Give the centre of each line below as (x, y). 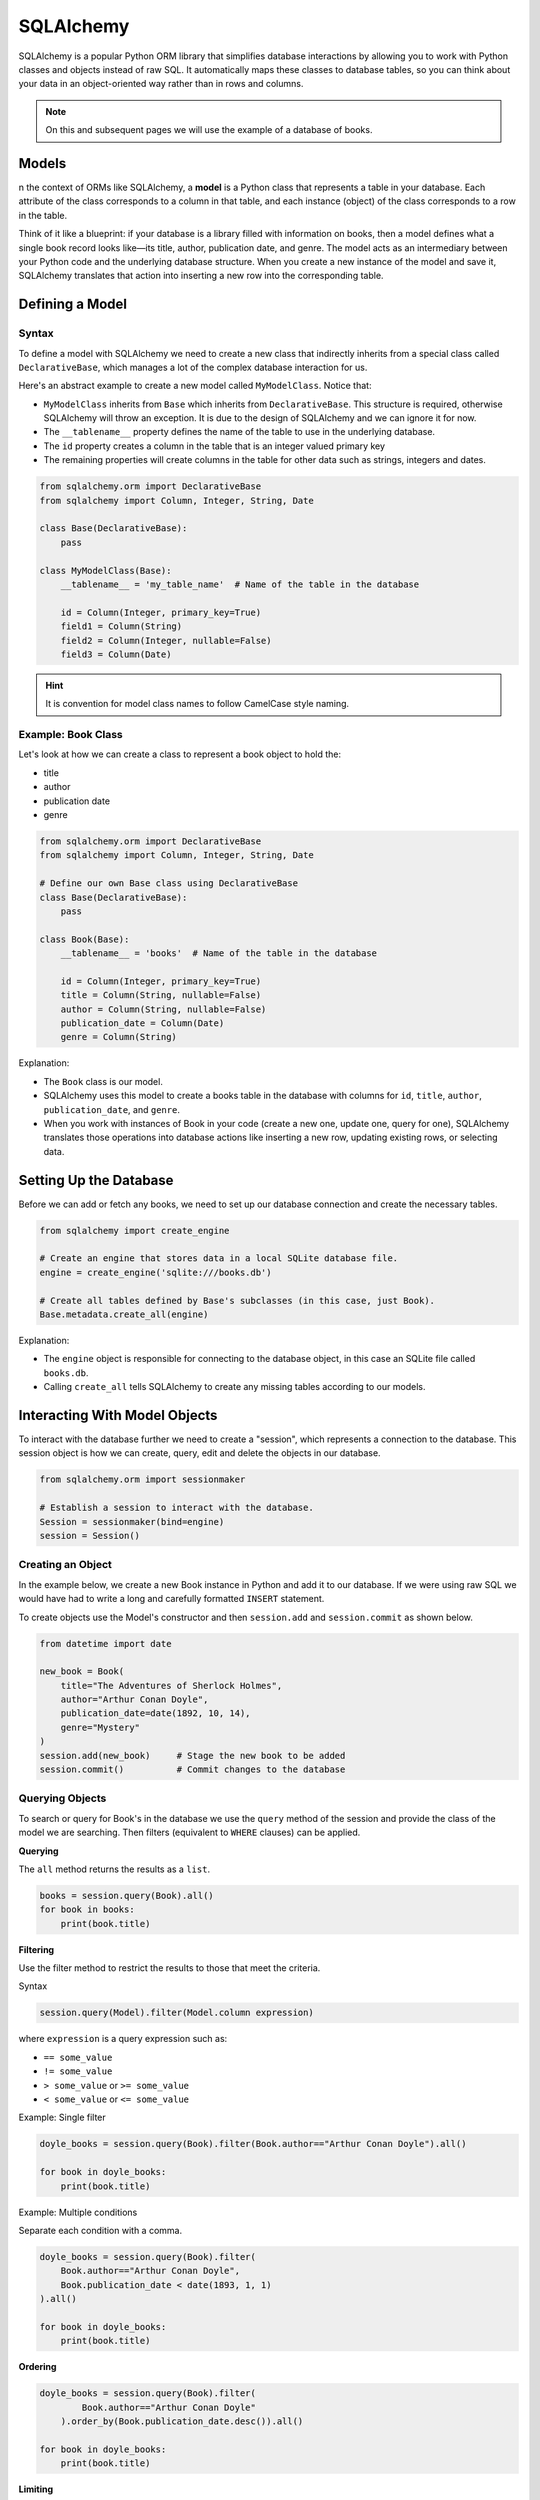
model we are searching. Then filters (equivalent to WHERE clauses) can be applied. (189, 1832)
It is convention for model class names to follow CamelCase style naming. (197, 704)
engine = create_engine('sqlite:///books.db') (155, 1272)
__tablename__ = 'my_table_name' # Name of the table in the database (240, 584)
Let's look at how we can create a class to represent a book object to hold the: (180, 754)
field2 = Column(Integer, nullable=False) (166, 640)
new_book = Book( (82, 1671)
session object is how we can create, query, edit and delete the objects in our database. (199, 1453)
